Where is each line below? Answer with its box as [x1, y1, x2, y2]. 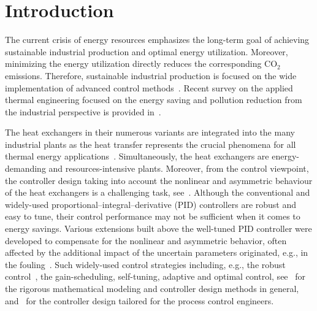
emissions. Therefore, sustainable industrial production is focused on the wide [5, 69, 297, 82]
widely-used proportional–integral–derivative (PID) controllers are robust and [5, 198, 297, 210]
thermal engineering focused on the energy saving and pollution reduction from [5, 93, 302, 106]
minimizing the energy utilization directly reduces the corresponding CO [5, 57, 278, 70]
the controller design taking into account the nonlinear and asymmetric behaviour [5, 174, 313, 186]
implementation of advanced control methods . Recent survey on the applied [5, 81, 293, 94]
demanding [5, 162, 46, 175]
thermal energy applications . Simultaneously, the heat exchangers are [5, 150, 269, 163]
